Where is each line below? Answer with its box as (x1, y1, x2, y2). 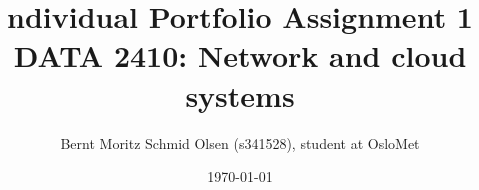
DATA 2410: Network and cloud (13, 35, 467, 76)
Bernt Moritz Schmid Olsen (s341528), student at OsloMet (60, 132, 420, 153)
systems (185, 74, 295, 115)
